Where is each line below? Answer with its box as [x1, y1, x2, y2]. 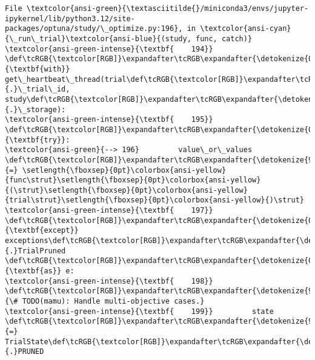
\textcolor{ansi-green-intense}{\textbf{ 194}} [5, 44, 213, 53]
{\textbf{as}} [5, 267, 62, 276]
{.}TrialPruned [5, 246, 66, 255]
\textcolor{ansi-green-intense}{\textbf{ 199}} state [5, 307, 274, 316]
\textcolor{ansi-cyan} [200, 24, 291, 33]
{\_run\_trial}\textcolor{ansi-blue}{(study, [5, 34, 191, 43]
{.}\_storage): [5, 105, 66, 114]
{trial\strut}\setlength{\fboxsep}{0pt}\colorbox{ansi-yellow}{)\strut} [5, 196, 304, 205]
